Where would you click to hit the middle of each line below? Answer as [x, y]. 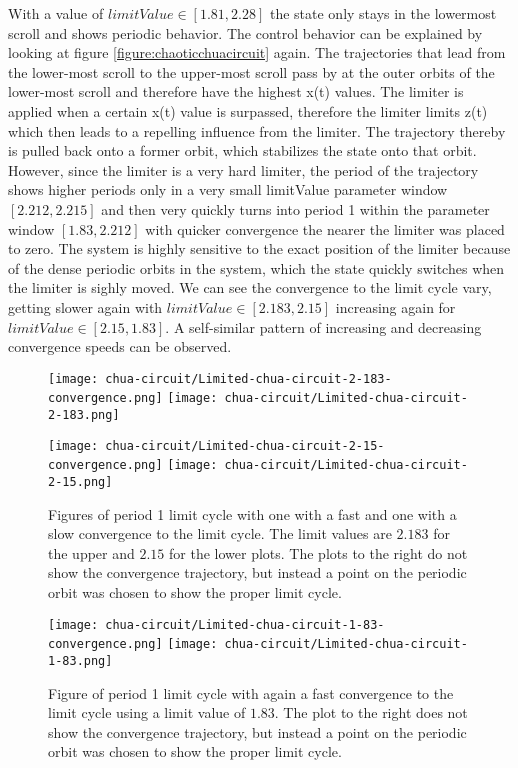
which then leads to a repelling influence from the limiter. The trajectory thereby [257, 130]
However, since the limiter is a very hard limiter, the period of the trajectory [243, 169]
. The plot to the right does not [371, 712]
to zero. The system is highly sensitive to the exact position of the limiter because [259, 248]
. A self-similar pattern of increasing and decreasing [323, 326]
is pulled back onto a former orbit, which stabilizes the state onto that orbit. [242, 150]
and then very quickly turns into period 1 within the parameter [295, 208]
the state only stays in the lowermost [383, 13]
